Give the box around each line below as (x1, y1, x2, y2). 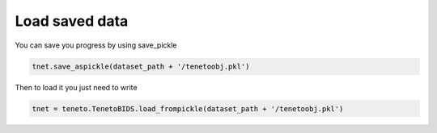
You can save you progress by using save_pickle (15, 40, 177, 50)
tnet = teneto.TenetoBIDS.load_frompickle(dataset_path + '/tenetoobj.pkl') (32, 104, 344, 113)
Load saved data (15, 12, 129, 30)
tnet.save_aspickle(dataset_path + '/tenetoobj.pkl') (32, 61, 250, 71)
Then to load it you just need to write (15, 82, 138, 92)
